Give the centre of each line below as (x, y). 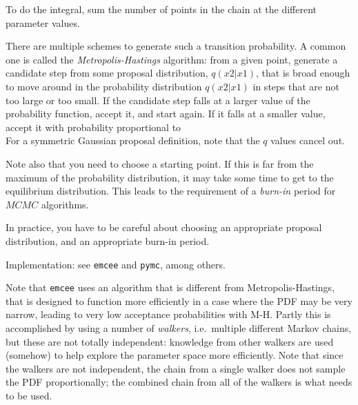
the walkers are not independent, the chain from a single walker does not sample (176, 368)
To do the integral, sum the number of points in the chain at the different (161, 9)
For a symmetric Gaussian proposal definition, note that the (133, 140)
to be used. (29, 395)
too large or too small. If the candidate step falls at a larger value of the (158, 100)
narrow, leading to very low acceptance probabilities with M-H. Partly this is (168, 314)
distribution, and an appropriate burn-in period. (108, 240)
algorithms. (65, 204)
